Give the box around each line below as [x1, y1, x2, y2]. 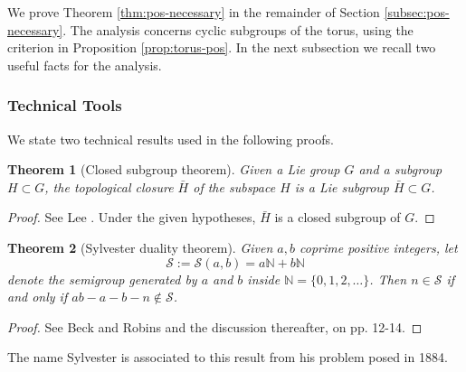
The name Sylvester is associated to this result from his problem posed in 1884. [7, 348, 448, 367]
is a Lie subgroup [294, 177, 389, 196]
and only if [7, 287, 68, 306]
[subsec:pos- [384, 3, 450, 21]
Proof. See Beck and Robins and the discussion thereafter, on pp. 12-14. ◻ [7, 317, 423, 336]
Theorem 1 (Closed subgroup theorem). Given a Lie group [7, 160, 340, 179]
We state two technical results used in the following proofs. [7, 129, 334, 148]
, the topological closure [44, 177, 174, 196]
